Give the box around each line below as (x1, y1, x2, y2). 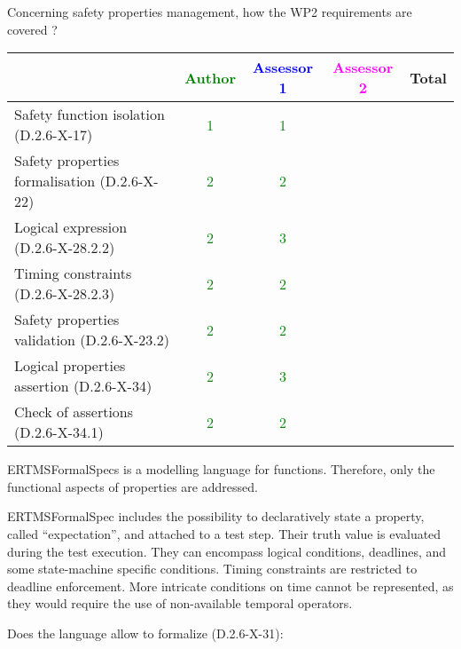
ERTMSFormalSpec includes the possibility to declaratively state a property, (7, 507, 425, 526)
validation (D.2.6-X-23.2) (14, 329, 169, 351)
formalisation (14, 170, 96, 192)
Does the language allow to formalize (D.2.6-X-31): (7, 623, 284, 642)
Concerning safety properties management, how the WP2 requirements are (7, 3, 412, 20)
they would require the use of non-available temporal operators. (7, 594, 353, 613)
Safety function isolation (14, 104, 165, 125)
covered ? (7, 20, 58, 38)
